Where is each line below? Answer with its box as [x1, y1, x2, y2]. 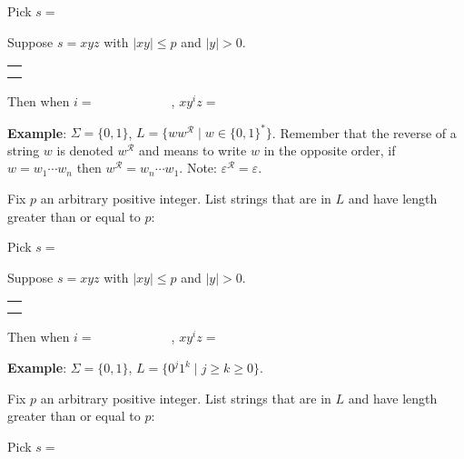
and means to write [138, 140, 247, 159]
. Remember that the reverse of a [271, 123, 457, 142]
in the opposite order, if [263, 140, 396, 159]
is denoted [56, 140, 114, 159]
